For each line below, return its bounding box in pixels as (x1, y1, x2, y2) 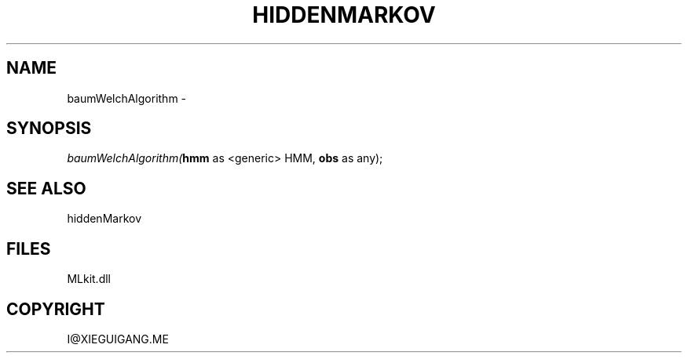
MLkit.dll (67, 272, 111, 286)
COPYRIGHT (6, 299, 105, 319)
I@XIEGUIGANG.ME (67, 332, 169, 346)
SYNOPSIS (6, 118, 92, 139)
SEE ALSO (6, 178, 86, 198)
